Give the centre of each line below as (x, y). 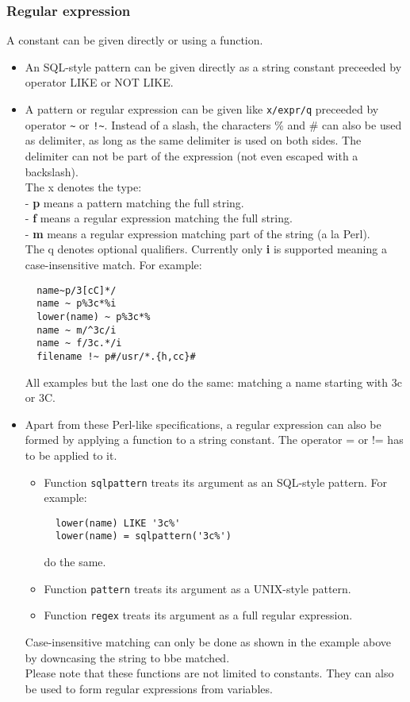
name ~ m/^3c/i (77, 330)
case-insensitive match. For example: (113, 265)
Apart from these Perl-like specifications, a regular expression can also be (203, 424)
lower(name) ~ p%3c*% (94, 316)
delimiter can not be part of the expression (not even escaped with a (192, 155)
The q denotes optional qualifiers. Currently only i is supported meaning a (206, 249)
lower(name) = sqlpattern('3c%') (143, 536)
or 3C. (40, 397)
